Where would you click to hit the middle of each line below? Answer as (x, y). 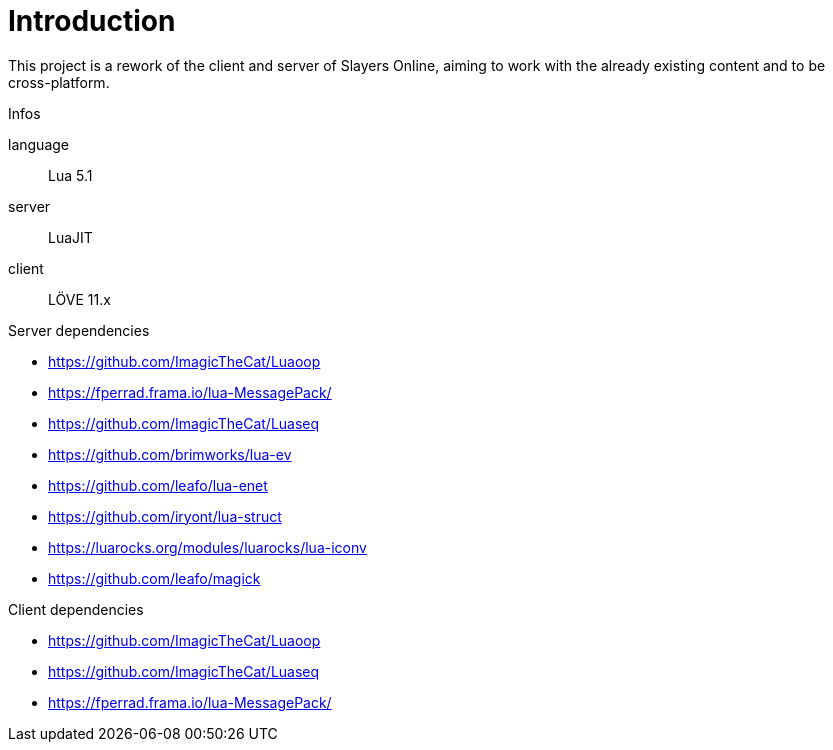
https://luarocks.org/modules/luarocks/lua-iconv (207, 547)
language (38, 144)
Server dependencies (79, 330)
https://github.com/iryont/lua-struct (165, 516)
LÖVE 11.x (79, 299)
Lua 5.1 (70, 175)
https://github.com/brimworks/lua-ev (170, 454)
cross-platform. (59, 82)
